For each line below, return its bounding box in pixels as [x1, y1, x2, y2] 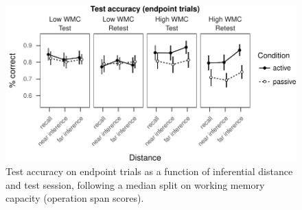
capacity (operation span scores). [5, 191, 144, 205]
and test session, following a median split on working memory [5, 177, 265, 192]
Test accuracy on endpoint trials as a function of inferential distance [5, 163, 293, 178]
